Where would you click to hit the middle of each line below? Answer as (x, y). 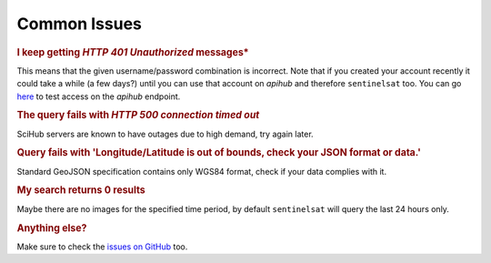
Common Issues (80, 24)
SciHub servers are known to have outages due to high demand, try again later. (165, 134)
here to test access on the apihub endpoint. (99, 96)
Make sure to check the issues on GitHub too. (102, 247)
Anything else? (52, 228)
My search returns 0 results (81, 190)
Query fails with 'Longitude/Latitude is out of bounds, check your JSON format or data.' (219, 153)
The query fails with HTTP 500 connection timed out (138, 116)
